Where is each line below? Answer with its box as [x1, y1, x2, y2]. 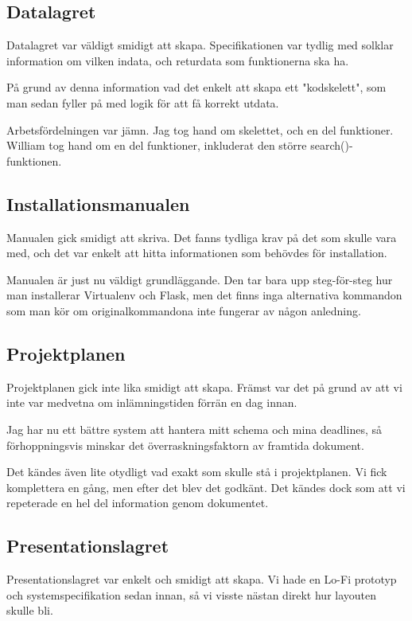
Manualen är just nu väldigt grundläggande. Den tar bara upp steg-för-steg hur [6, 271, 393, 287]
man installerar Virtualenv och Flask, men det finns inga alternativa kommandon [6, 287, 402, 303]
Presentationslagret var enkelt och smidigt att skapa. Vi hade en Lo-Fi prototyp [6, 571, 397, 588]
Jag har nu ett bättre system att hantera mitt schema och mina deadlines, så [6, 420, 382, 437]
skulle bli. [6, 602, 53, 619]
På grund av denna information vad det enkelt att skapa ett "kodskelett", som [6, 79, 387, 96]
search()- [310, 137, 353, 154]
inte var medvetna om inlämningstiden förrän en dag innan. [6, 394, 297, 411]
